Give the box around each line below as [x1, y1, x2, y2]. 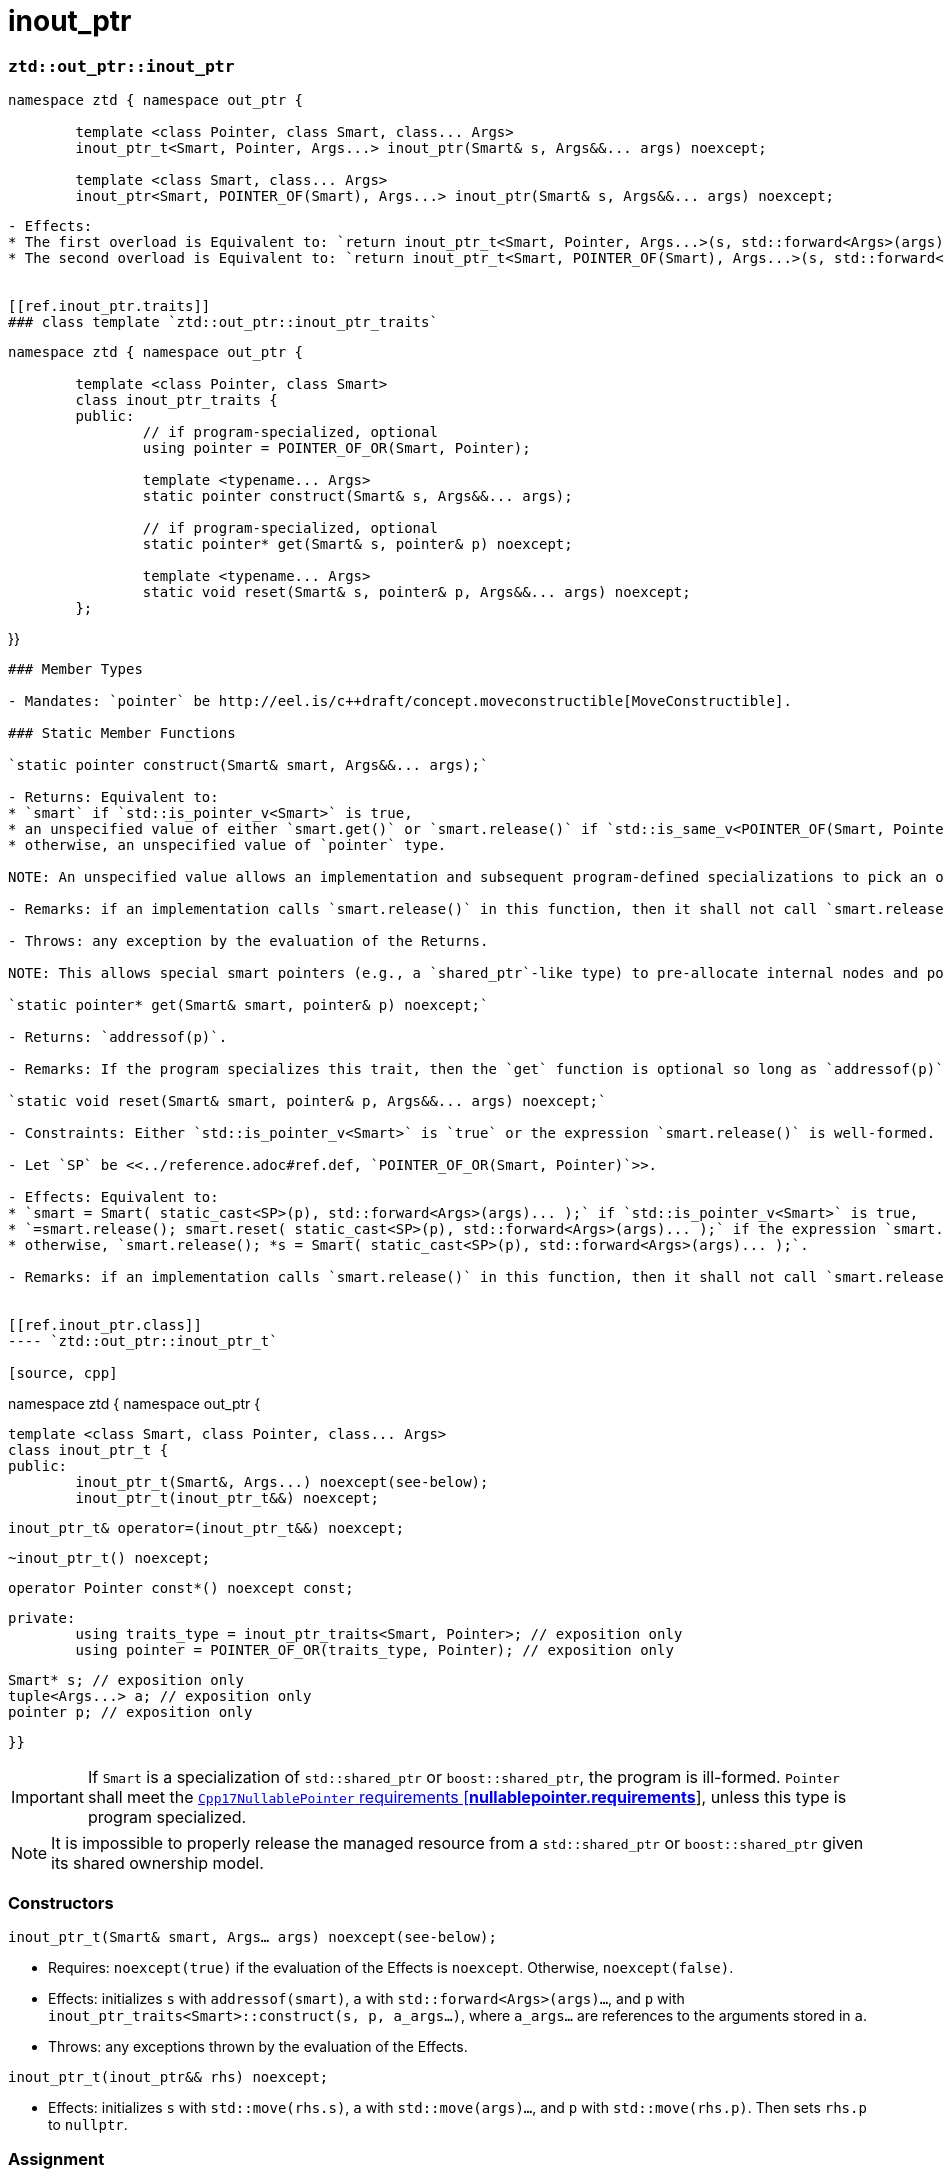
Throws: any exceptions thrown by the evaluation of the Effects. [48, 2037, 468, 2055]
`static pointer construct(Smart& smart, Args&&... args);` [8, 757, 489, 774]
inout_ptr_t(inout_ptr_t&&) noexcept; [75, 1490, 379, 1507]
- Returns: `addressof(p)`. [8, 1029, 228, 1046]
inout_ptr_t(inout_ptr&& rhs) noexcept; [8, 2068, 329, 2085]
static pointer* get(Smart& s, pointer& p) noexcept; [142, 536, 573, 553]
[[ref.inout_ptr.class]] [8, 1317, 202, 1334]
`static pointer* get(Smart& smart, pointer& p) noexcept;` [8, 997, 489, 1014]
